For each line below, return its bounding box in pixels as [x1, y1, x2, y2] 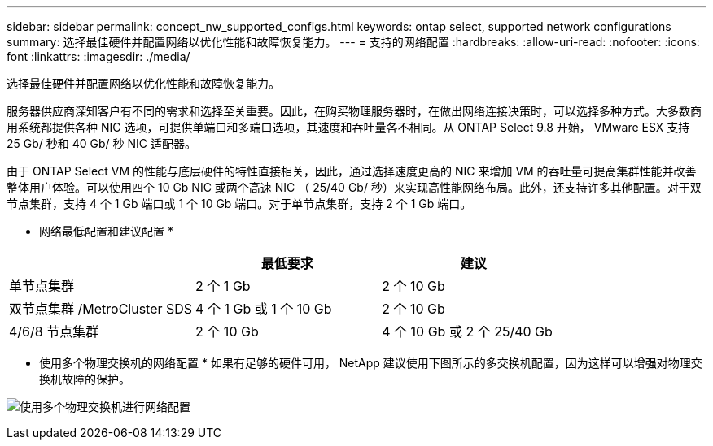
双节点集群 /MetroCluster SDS [9, 301, 193, 317]
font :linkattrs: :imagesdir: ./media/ [7, 50, 190, 63]
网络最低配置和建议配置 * [39, 224, 173, 238]
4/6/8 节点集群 [9, 323, 99, 340]
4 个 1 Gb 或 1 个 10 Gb [195, 301, 332, 317]
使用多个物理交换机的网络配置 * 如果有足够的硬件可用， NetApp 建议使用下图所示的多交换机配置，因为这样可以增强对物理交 [39, 356, 702, 370]
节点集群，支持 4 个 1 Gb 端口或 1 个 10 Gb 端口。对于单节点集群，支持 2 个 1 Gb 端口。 [7, 197, 472, 210]
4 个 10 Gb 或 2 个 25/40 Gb [382, 323, 553, 340]
